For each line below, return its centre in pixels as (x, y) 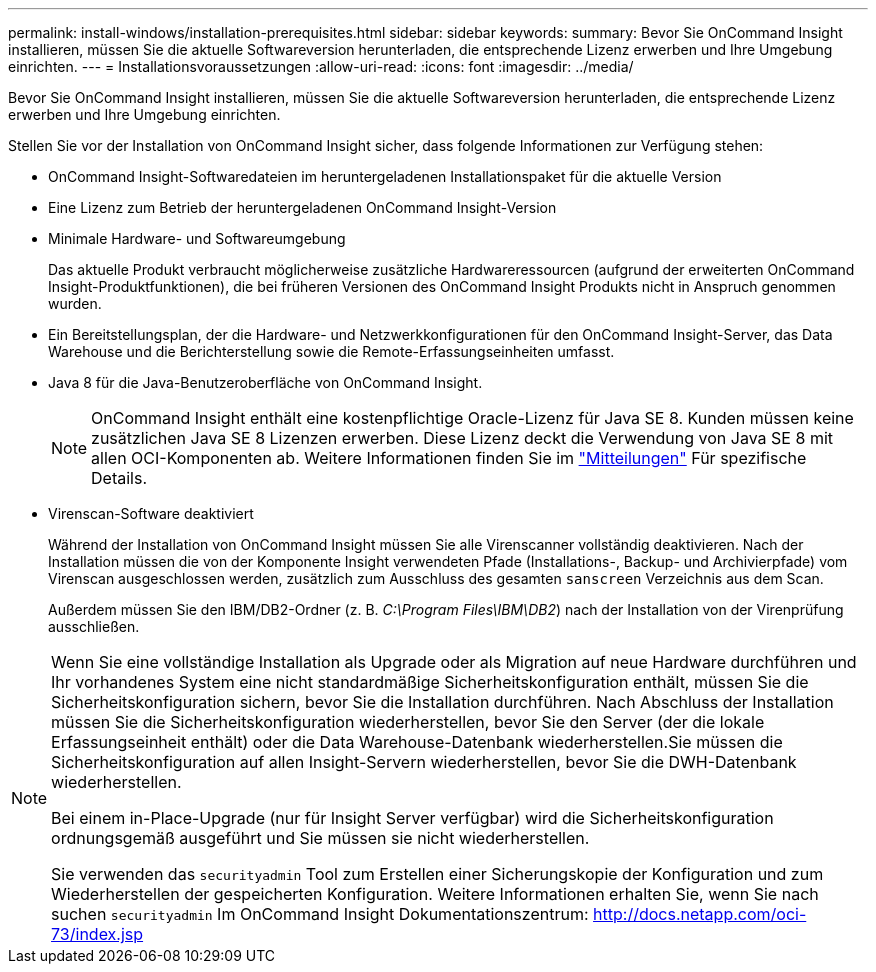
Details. (119, 478)
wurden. (75, 303)
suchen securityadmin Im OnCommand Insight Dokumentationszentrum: (320, 914)
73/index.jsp (97, 934)
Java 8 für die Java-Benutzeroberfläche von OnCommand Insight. (265, 382)
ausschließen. (94, 626)
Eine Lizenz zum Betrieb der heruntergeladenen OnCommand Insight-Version (302, 207)
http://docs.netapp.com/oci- (700, 914)
